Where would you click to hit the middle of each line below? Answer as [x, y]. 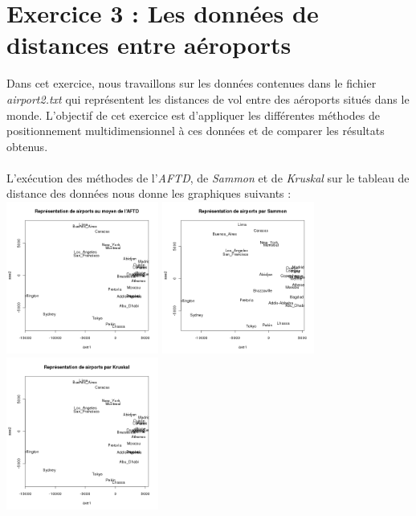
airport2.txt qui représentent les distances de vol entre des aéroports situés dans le [208, 98]
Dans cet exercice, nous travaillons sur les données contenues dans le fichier [192, 83]
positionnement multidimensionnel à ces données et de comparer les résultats [196, 131]
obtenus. [27, 146]
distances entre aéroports [149, 45]
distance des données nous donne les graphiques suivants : [149, 193]
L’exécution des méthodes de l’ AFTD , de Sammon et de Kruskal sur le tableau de [208, 177]
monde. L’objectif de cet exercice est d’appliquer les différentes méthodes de [193, 115]
